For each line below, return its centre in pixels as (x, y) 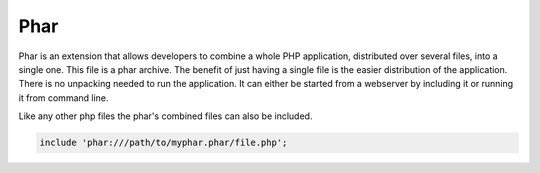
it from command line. (63, 97)
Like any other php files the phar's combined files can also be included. (165, 116)
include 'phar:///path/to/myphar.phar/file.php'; (163, 143)
